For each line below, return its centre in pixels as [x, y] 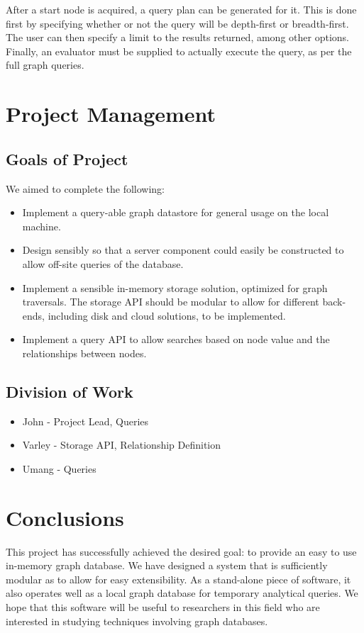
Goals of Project [67, 158]
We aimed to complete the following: [85, 188]
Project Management [111, 114]
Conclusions [65, 517]
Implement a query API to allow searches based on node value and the [176, 339]
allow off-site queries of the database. [103, 263]
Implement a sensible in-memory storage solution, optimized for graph [175, 287]
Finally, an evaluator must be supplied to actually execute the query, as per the [179, 51]
